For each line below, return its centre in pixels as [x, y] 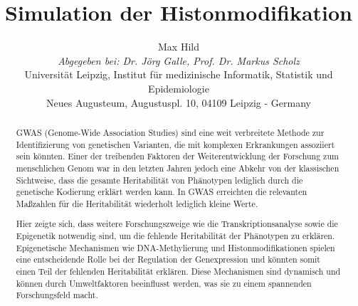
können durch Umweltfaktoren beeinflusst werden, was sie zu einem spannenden [164, 283]
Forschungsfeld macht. [57, 295]
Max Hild [179, 47]
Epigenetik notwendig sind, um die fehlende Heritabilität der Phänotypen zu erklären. [175, 236]
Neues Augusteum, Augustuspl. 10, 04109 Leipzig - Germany [178, 102]
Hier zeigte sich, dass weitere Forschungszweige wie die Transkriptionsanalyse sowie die [177, 224]
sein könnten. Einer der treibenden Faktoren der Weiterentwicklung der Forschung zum [177, 156]
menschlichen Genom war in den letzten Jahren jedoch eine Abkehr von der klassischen [178, 168]
